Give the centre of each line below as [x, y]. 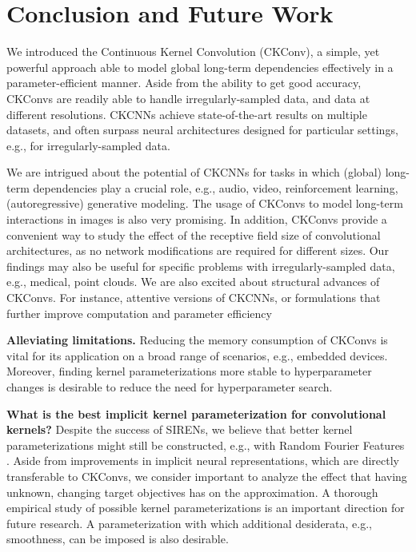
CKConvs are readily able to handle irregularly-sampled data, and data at [188, 98]
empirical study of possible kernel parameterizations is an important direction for [206, 508]
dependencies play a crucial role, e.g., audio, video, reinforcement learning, [216, 187]
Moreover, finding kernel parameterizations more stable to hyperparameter [189, 371]
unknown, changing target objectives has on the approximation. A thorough [192, 492]
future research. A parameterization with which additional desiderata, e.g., [189, 523]
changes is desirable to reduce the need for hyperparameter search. [170, 387]
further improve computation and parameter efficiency [139, 313]
